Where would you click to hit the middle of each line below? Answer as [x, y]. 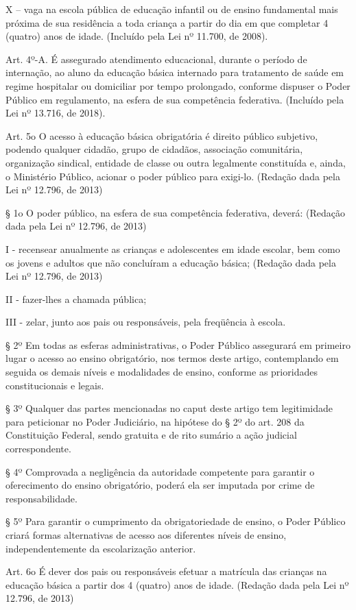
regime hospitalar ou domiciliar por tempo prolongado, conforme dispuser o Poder [178, 85]
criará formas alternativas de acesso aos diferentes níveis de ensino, [146, 535]
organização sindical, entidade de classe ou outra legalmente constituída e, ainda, [176, 162]
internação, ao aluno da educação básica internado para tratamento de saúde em [175, 72]
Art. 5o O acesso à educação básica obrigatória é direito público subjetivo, [162, 135]
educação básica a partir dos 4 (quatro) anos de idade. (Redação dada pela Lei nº [177, 584]
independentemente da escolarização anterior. [101, 548]
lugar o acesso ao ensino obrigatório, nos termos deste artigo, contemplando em [172, 358]
